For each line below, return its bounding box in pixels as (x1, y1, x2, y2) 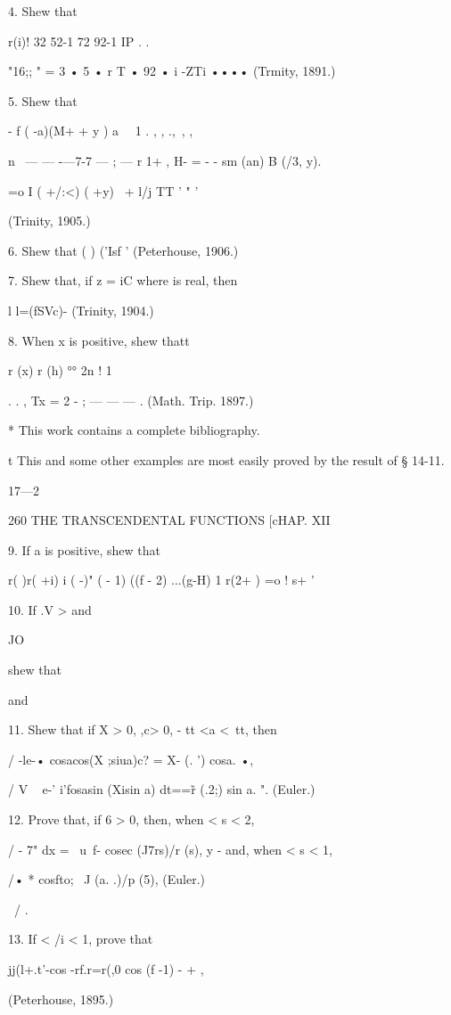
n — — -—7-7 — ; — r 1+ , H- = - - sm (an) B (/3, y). (8, 151, 322, 169)
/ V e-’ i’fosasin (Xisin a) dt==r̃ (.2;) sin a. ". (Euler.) (8, 780, 316, 798)
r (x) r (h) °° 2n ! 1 (8, 361, 112, 380)
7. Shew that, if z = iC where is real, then (8, 271, 238, 290)
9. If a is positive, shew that (8, 540, 160, 559)
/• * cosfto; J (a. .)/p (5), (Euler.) (8, 870, 206, 888)
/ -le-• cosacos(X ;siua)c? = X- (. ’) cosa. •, (8, 749, 254, 768)
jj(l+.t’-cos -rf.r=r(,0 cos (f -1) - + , (8, 960, 204, 978)
